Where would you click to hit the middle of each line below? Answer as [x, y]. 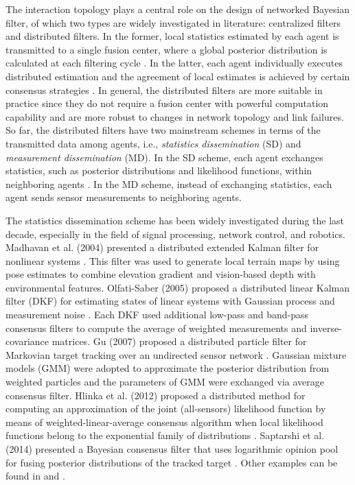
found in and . [35, 476]
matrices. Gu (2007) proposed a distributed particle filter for [179, 341]
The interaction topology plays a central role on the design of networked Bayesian [178, 9]
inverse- [326, 328]
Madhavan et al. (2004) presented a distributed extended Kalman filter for [162, 247]
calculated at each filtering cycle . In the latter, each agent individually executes [174, 63]
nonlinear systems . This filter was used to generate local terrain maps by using [173, 260]
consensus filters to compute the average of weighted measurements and [156, 328]
